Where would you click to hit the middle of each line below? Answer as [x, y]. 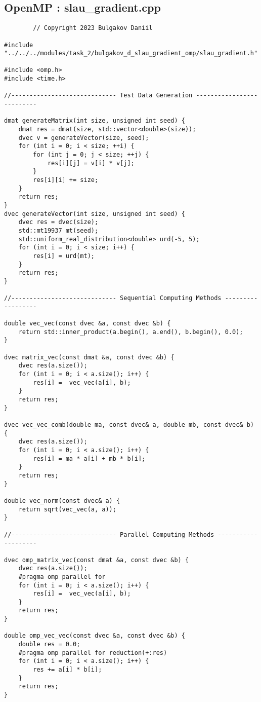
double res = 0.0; [49, 644]
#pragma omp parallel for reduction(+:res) [93, 653]
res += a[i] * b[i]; [68, 670]
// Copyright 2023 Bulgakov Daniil [93, 28]
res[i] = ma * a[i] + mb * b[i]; [89, 458]
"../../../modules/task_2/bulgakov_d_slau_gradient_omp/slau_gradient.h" [131, 53]
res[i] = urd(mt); [64, 256]
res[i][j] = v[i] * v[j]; [91, 163]
